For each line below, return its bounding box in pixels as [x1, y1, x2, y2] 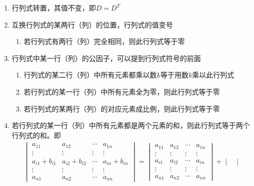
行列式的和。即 [11, 129, 61, 140]
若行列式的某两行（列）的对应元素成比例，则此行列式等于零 [23, 103, 220, 113]
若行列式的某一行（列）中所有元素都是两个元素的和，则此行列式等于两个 [11, 120, 250, 130]
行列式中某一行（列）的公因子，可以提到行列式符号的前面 [11, 52, 201, 63]
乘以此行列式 [192, 69, 234, 80]
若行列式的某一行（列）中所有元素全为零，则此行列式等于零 [23, 86, 220, 96]
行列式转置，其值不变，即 [11, 2, 96, 12]
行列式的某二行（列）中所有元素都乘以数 [23, 69, 157, 80]
